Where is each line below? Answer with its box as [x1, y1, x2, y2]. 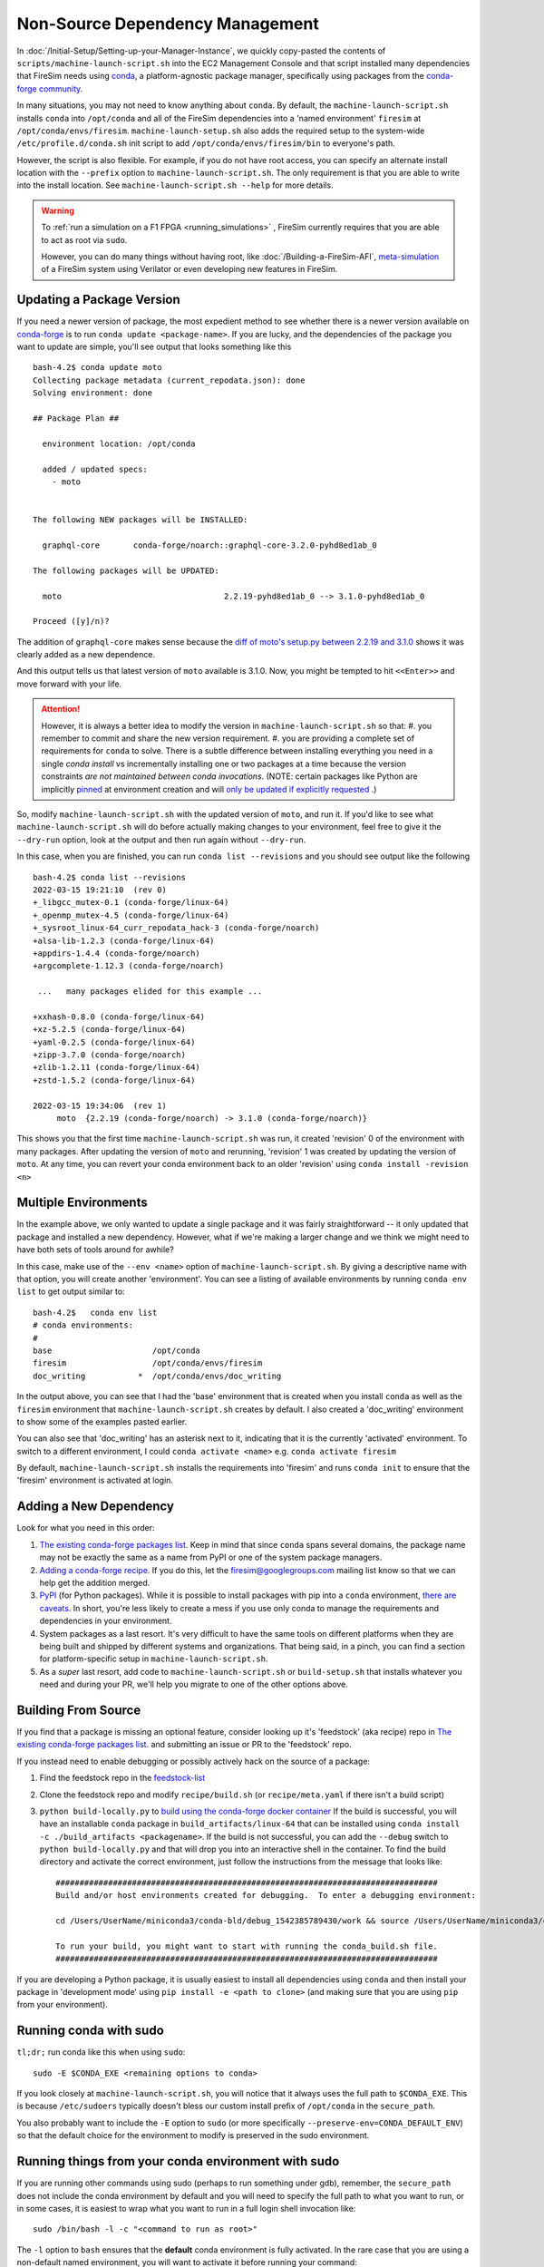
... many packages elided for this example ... [37, 987, 263, 997]
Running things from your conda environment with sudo [16, 2154, 340, 2169]
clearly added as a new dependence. [16, 649, 156, 660]
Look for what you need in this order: [16, 1523, 155, 1533]
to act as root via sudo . [41, 234, 128, 245]
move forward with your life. [16, 678, 122, 689]
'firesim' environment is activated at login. [16, 1474, 174, 1486]
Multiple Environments [16, 1195, 149, 1211]
